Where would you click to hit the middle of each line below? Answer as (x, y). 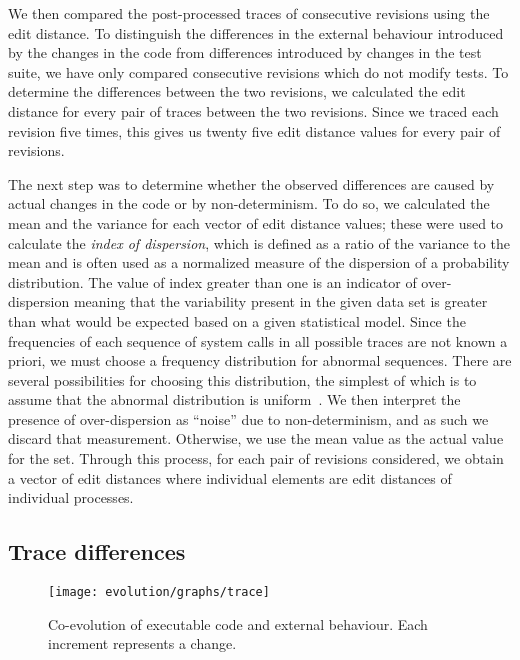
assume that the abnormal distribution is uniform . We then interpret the (234, 399)
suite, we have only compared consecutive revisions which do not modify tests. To (258, 71)
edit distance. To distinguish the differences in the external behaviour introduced (256, 32)
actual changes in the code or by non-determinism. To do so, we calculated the (249, 203)
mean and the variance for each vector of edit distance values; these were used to (256, 222)
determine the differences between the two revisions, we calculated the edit (237, 91)
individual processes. (71, 497)
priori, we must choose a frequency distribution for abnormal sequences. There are (260, 360)
